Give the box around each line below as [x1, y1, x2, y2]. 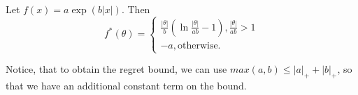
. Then [121, 2, 150, 16]
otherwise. [177, 40, 221, 51]
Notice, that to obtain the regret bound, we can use [6, 62, 227, 76]
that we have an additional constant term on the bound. [6, 78, 247, 92]
